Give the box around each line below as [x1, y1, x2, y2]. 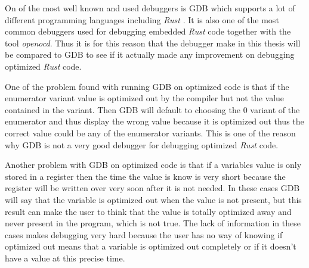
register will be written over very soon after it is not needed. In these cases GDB [5, 182, 300, 194]
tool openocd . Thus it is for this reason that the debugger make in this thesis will [5, 36, 301, 49]
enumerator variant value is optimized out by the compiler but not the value [5, 92, 285, 104]
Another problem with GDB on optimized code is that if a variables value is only [5, 158, 302, 171]
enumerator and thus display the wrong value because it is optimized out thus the [5, 115, 304, 127]
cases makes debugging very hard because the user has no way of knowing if [5, 228, 283, 241]
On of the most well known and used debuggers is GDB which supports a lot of [5, 2, 295, 14]
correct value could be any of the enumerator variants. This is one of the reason [5, 126, 296, 139]
